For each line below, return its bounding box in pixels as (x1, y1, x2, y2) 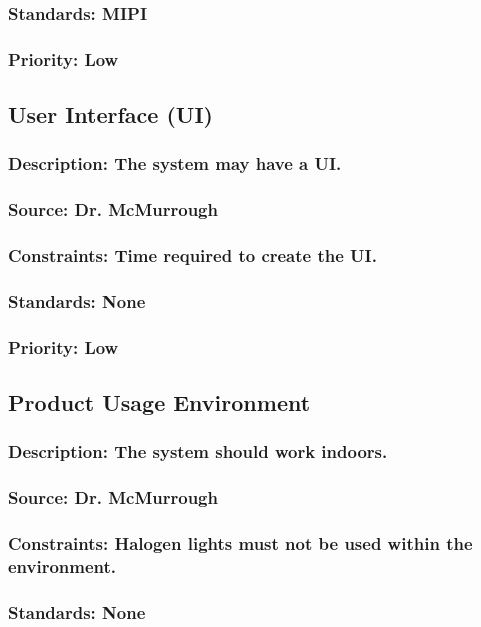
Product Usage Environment (8, 387, 311, 418)
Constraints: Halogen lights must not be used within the (8, 531, 473, 556)
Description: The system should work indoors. (8, 439, 388, 464)
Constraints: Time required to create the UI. (8, 243, 377, 268)
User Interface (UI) (8, 99, 213, 130)
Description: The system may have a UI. (8, 151, 342, 176)
